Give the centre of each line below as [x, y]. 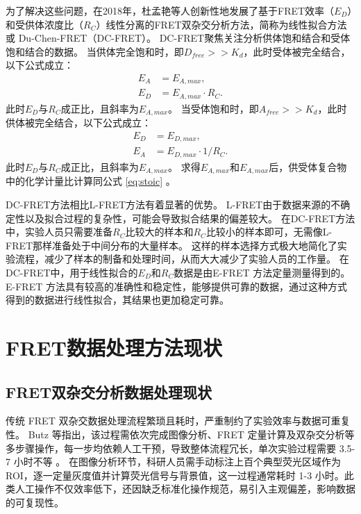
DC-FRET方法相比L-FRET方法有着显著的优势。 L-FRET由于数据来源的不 [173, 204]
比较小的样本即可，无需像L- [269, 232]
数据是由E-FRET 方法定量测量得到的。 [262, 272]
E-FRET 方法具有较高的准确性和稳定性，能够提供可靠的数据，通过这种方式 [176, 286]
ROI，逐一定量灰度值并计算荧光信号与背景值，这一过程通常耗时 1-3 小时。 [175, 475]
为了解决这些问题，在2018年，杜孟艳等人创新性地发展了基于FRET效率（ [170, 10]
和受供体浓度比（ [44, 24]
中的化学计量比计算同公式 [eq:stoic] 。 [91, 181]
